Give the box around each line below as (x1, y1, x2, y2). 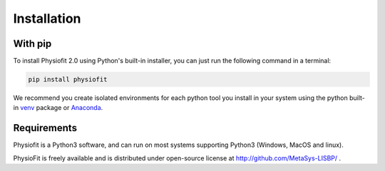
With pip (13, 38, 52, 50)
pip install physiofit (28, 75, 108, 84)
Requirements (13, 122, 78, 134)
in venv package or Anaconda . (13, 104, 103, 112)
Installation (13, 11, 81, 26)
